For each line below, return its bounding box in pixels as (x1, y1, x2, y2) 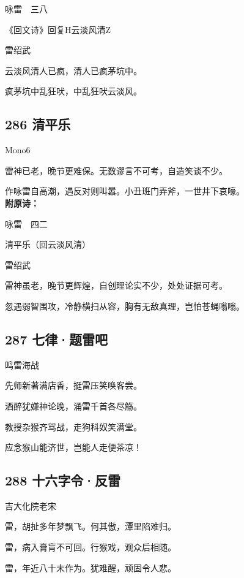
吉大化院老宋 (5, 499, 56, 512)
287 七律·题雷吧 (5, 329, 108, 348)
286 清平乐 (5, 115, 71, 134)
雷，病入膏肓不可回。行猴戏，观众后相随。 (5, 541, 176, 553)
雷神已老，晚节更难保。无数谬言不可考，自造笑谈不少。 (5, 164, 227, 177)
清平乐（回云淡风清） (5, 238, 91, 251)
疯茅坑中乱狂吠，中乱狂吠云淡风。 (5, 85, 142, 97)
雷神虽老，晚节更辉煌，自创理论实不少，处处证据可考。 (5, 279, 227, 292)
